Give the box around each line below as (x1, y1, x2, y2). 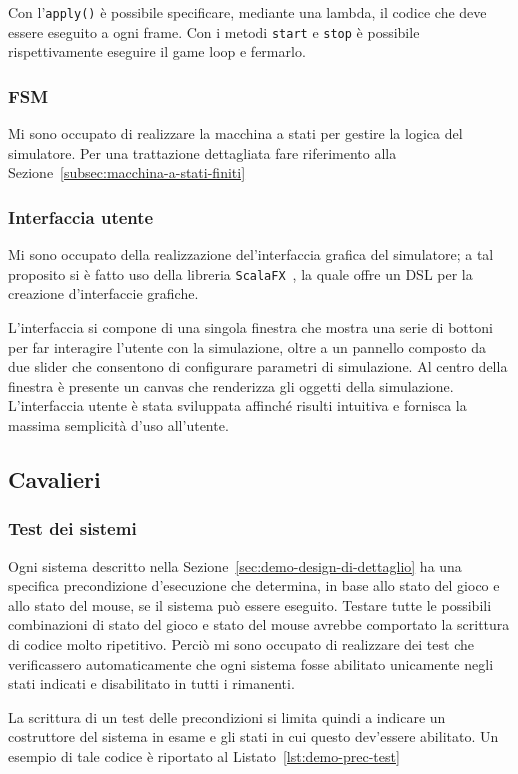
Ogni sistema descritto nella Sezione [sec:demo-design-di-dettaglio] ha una (8, 555, 462, 576)
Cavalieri (8, 463, 101, 494)
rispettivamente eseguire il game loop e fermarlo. (8, 41, 306, 62)
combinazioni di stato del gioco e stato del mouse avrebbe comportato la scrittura (8, 614, 510, 635)
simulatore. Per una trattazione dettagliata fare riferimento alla (8, 142, 397, 163)
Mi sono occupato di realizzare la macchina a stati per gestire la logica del (8, 123, 463, 144)
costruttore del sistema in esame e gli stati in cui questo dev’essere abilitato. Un (8, 726, 499, 747)
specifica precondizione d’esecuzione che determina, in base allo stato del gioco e (8, 575, 500, 596)
